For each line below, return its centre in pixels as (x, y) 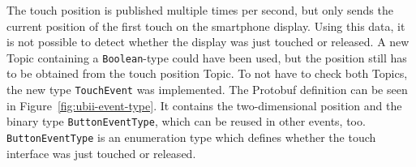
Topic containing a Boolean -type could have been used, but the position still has (207, 57)
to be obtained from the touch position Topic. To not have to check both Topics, (207, 73)
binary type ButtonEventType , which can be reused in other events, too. (186, 121)
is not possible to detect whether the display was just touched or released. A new (208, 42)
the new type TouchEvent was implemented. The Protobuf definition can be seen (207, 90)
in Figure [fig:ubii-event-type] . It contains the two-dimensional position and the (204, 105)
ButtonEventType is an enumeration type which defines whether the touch (191, 137)
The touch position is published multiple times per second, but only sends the (200, 10)
